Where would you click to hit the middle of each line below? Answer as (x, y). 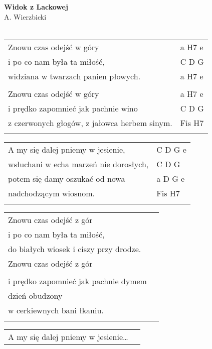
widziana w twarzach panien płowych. (74, 76)
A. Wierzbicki (25, 16)
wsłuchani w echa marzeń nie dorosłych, (78, 164)
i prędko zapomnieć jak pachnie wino (73, 108)
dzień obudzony (35, 295)
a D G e (171, 178)
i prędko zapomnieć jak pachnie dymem (77, 281)
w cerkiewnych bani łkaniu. (56, 310)
